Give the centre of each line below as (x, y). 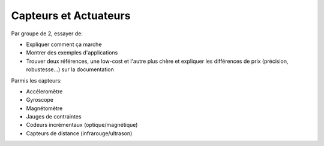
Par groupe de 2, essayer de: (47, 34)
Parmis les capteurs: (37, 80)
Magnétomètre (44, 108)
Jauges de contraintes (54, 117)
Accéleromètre (44, 91)
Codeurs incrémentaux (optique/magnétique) (82, 125)
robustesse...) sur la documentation (70, 69)
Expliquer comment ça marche (64, 44)
